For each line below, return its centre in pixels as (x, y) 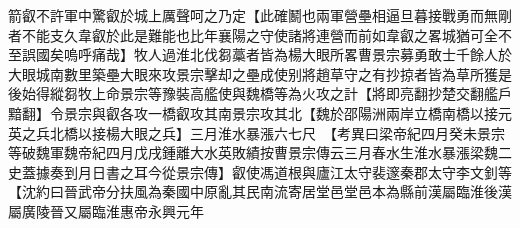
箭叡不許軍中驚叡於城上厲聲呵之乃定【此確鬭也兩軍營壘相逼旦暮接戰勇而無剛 (260, 15)
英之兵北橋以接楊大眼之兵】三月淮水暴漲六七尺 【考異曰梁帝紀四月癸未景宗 (256, 132)
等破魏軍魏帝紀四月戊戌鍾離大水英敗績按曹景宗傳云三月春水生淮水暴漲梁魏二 (260, 152)
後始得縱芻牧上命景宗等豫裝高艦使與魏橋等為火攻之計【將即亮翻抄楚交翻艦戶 (260, 93)
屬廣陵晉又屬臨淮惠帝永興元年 (106, 210)
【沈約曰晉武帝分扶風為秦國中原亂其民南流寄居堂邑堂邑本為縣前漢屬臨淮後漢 (260, 191)
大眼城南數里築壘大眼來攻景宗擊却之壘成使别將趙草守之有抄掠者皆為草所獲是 (260, 73)
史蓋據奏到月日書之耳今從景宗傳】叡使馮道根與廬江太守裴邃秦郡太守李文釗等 (260, 171)
